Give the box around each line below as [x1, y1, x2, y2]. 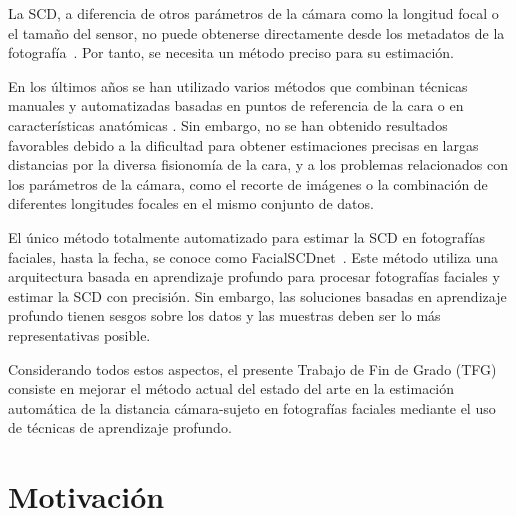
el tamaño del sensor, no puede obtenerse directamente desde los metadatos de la [8, 22, 505, 43]
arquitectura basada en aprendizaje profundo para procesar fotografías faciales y [8, 266, 500, 287]
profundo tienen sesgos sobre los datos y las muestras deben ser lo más [8, 305, 441, 326]
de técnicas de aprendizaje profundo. [8, 417, 232, 438]
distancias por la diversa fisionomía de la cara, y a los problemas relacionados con [8, 154, 509, 175]
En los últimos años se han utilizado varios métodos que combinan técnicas [8, 75, 468, 96]
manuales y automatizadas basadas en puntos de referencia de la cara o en [8, 95, 464, 116]
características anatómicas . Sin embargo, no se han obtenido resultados [8, 114, 448, 135]
